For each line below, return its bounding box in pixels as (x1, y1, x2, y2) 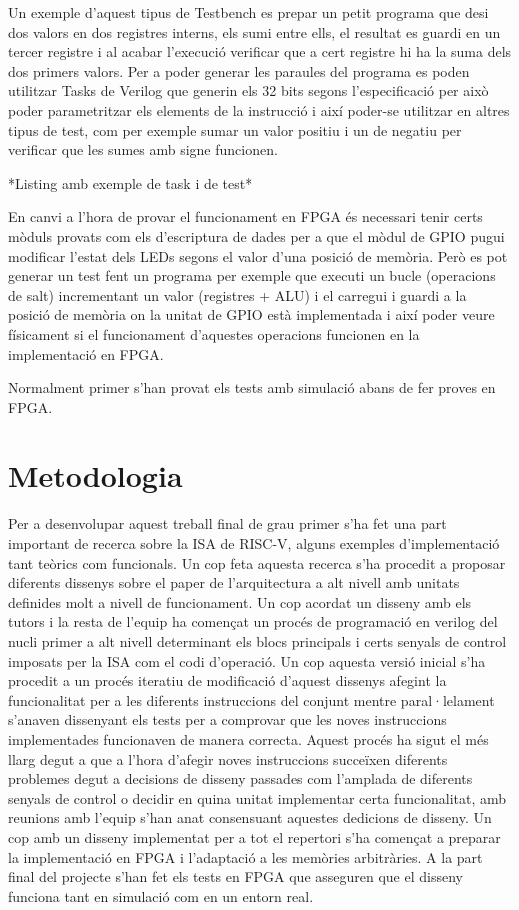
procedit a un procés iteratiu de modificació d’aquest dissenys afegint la (8, 670, 447, 691)
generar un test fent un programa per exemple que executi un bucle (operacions (8, 265, 496, 286)
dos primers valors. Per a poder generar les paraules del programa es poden (8, 60, 470, 81)
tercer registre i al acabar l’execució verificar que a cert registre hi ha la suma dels (8, 41, 512, 62)
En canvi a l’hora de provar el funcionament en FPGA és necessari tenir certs (8, 206, 483, 227)
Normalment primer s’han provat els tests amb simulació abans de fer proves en (8, 377, 496, 398)
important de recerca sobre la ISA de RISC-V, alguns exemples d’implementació (8, 533, 500, 553)
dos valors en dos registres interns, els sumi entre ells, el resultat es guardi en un (8, 21, 501, 42)
